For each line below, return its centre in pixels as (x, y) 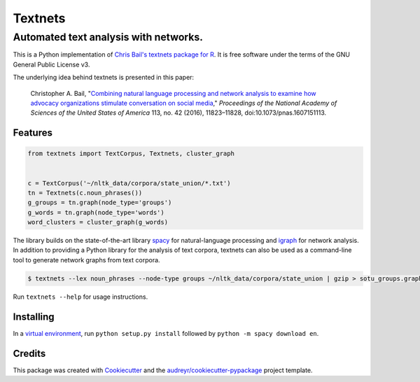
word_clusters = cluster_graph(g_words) (98, 222)
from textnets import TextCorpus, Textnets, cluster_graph (131, 154)
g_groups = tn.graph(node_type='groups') (100, 203)
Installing (34, 317)
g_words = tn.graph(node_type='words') (96, 212)
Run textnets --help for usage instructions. (80, 297)
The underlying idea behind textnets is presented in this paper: (104, 78)
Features (33, 133)
